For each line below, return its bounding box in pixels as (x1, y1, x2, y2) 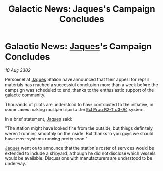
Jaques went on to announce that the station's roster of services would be (5, 145, 154, 151)
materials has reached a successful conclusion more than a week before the (5, 81, 158, 88)
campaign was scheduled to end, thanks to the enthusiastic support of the (5, 87, 154, 93)
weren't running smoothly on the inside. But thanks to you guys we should (5, 130, 154, 136)
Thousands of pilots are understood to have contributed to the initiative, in (5, 101, 154, 107)
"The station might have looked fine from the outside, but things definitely (5, 125, 153, 131)
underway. (5, 160, 27, 166)
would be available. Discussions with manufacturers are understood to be (5, 155, 152, 161)
